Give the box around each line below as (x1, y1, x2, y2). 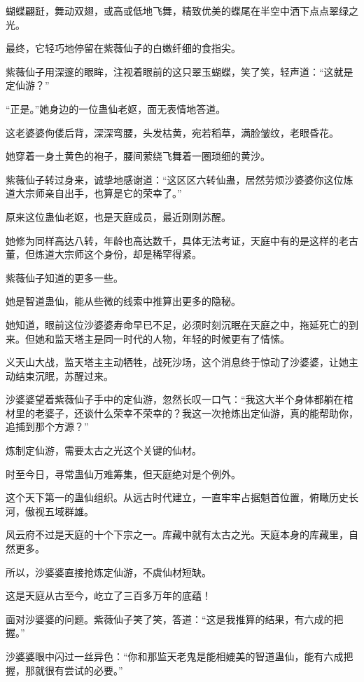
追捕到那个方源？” (6, 419, 89, 434)
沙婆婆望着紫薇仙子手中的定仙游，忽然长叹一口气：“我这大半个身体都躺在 (6, 392, 344, 407)
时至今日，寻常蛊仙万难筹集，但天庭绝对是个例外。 (6, 466, 241, 481)
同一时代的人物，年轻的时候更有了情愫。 (103, 331, 290, 346)
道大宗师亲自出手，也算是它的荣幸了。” (6, 186, 182, 200)
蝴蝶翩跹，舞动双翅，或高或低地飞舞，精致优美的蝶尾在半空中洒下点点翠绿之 (6, 4, 358, 18)
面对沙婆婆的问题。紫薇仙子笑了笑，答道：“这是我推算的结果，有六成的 (6, 611, 334, 626)
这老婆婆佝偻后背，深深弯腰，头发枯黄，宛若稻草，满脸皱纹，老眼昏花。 (6, 125, 339, 139)
